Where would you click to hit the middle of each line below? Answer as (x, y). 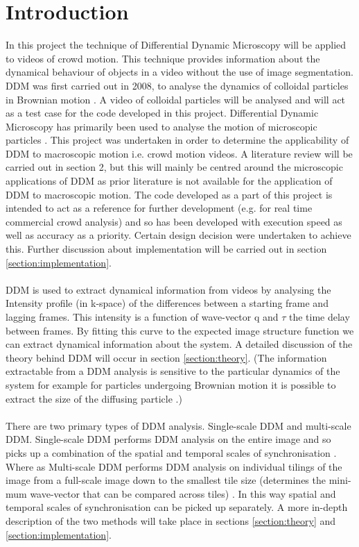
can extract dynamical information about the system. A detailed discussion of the (179, 344)
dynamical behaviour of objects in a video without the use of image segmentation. (179, 72)
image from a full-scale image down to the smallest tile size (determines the (166, 480)
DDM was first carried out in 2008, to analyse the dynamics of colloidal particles (177, 85)
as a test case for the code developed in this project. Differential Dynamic (162, 113)
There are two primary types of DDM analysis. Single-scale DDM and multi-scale (178, 425)
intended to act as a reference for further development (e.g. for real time (159, 208)
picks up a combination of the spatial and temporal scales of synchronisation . (171, 452)
